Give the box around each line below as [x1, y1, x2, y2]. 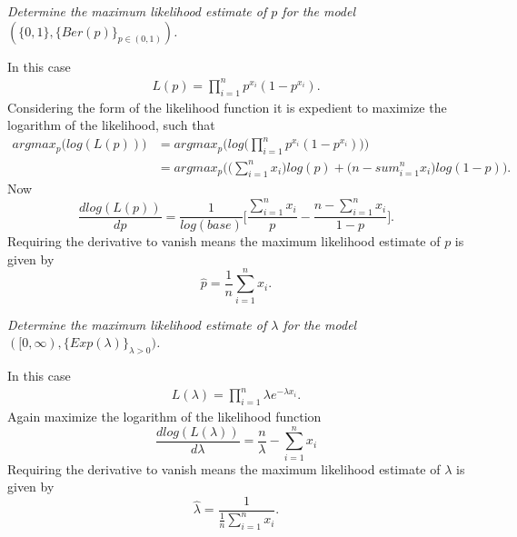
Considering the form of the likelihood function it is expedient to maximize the [7, 97, 447, 116]
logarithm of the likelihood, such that [7, 115, 215, 134]
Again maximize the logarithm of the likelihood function [7, 406, 322, 425]
